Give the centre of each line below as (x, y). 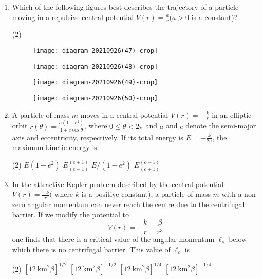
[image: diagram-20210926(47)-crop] (95, 51)
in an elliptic (232, 114)
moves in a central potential (124, 114)
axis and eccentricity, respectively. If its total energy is (98, 137)
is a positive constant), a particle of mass (146, 194)
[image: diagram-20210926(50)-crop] (95, 98)
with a (232, 194)
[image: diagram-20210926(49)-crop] (95, 82)
